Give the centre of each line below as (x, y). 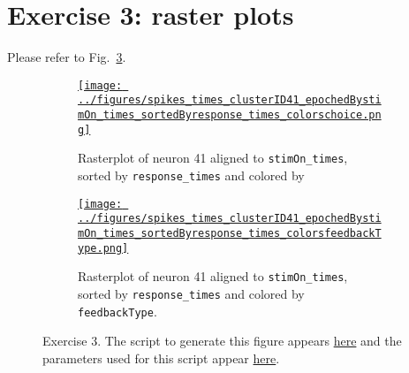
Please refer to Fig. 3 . (67, 57)
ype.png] (103, 248)
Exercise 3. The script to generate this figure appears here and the (222, 341)
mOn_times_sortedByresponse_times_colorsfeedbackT (230, 233)
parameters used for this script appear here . (161, 358)
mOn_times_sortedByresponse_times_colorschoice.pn (230, 115)
